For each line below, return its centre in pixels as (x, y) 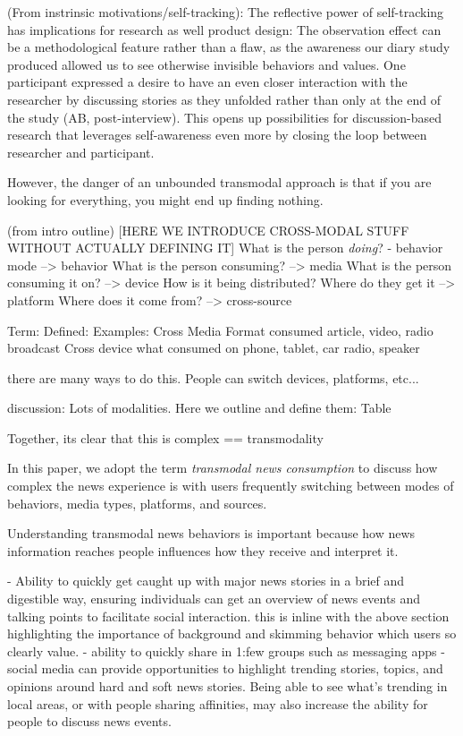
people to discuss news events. (89, 721)
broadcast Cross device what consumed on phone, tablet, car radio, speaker (214, 348)
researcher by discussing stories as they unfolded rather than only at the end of (224, 99)
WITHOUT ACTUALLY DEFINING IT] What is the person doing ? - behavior (225, 248)
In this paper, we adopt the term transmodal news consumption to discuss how (223, 468)
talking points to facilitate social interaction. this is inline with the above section (228, 616)
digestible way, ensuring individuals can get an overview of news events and (214, 599)
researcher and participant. (81, 152)
